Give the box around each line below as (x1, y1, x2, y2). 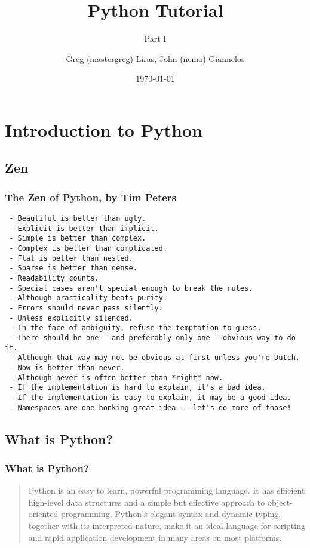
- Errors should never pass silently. (9, 304, 163, 312)
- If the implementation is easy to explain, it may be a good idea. (9, 393, 291, 402)
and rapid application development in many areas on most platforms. (28, 531, 282, 543)
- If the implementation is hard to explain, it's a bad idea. (9, 383, 266, 392)
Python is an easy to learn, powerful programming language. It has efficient (28, 484, 305, 497)
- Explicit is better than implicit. (9, 224, 159, 233)
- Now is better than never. (9, 363, 125, 372)
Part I (144, 32, 167, 45)
